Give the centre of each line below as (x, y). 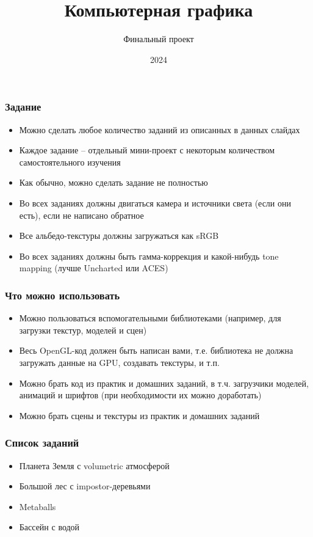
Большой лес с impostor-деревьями (85, 486)
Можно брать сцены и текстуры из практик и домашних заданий (139, 415)
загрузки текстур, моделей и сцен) (83, 330)
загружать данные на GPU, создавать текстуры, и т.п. (119, 362)
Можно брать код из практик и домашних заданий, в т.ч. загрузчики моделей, (164, 383)
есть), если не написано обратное (81, 215)
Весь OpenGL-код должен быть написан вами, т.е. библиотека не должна (156, 350)
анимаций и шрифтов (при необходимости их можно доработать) (140, 395)
